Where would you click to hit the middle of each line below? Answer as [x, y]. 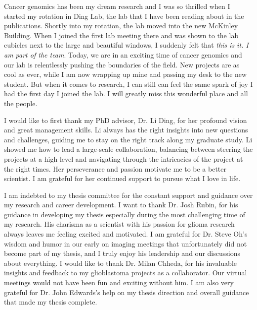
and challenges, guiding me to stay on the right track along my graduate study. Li [128, 139]
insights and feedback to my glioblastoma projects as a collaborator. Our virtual [126, 273]
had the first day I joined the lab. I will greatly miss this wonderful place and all [126, 93]
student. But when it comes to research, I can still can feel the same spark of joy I [128, 84]
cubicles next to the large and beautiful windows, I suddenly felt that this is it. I [126, 45]
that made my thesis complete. [51, 302]
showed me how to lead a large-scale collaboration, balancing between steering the [128, 149]
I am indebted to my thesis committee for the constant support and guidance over [128, 195]
